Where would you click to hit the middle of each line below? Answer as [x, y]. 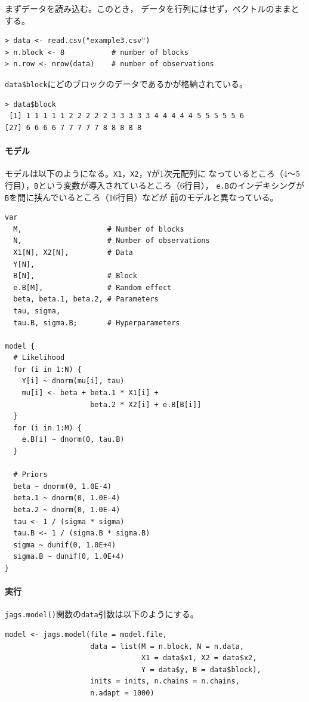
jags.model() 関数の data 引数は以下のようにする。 [102, 614]
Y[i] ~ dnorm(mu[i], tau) [73, 381]
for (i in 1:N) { [47, 369]
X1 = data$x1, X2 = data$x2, [199, 658]
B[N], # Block [75, 276]
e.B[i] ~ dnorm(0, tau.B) [73, 440]
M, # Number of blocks [99, 229]
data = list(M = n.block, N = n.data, [167, 646]
